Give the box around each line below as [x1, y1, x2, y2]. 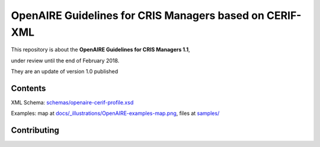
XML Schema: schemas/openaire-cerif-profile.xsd [11, 99, 134, 106]
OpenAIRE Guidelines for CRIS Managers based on [11, 9, 265, 22]
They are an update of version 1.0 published [11, 68, 119, 75]
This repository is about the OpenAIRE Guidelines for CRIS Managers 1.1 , [11, 46, 190, 53]
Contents [11, 83, 46, 93]
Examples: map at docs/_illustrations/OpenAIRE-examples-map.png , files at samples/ [11, 110, 220, 117]
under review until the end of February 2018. [11, 57, 120, 64]
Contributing [11, 125, 59, 136]
